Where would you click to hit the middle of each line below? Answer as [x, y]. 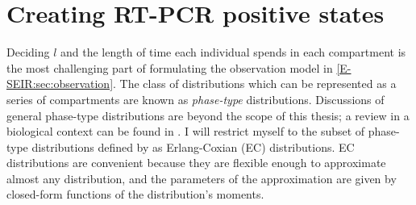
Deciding [28, 52]
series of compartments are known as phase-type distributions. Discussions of [196, 99]
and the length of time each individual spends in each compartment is [233, 52]
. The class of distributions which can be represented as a [255, 84]
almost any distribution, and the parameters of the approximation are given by [202, 178]
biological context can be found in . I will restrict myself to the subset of [186, 131]
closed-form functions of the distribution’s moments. [135, 194]
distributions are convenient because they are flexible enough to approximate [196, 163]
